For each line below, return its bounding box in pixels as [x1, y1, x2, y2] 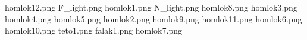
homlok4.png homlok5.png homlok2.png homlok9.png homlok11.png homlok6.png [5, 12, 302, 25]
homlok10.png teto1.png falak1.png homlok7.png [5, 24, 182, 36]
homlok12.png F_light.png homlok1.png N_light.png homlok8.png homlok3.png [5, 1, 297, 13]
